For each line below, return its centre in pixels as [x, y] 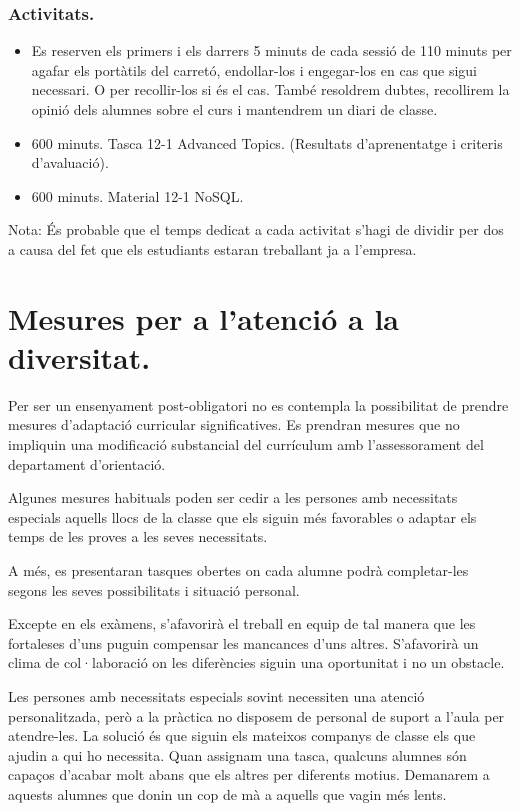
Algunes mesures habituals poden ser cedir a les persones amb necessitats [233, 497]
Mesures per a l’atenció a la [204, 317]
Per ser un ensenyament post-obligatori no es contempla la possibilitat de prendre [258, 404]
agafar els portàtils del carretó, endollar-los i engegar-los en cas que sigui [254, 69]
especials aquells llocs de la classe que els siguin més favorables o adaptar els [242, 516]
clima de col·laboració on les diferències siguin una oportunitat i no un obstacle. [256, 662]
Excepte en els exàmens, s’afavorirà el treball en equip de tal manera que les [242, 623]
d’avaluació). [70, 162]
